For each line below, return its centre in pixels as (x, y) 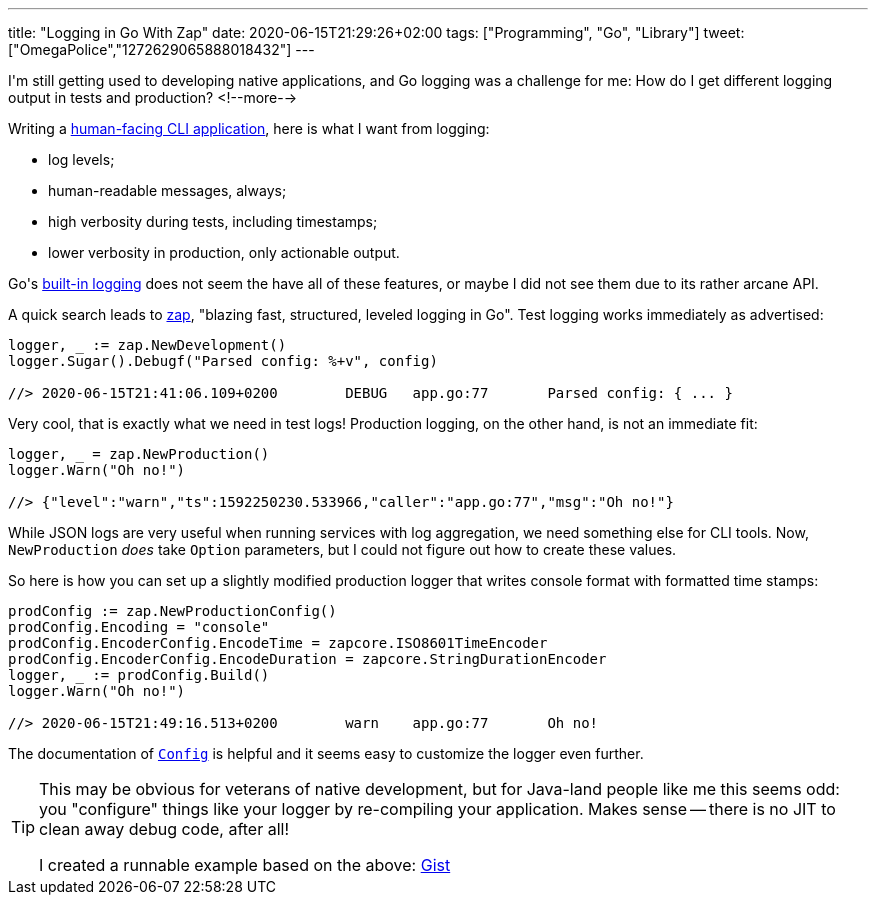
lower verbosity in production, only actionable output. (224, 252)
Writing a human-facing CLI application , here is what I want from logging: (249, 128)
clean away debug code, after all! (164, 829)
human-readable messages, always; (167, 190)
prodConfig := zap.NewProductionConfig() (172, 611)
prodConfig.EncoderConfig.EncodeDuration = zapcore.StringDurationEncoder (307, 659)
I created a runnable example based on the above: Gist (245, 865)
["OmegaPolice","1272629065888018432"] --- (161, 49)
